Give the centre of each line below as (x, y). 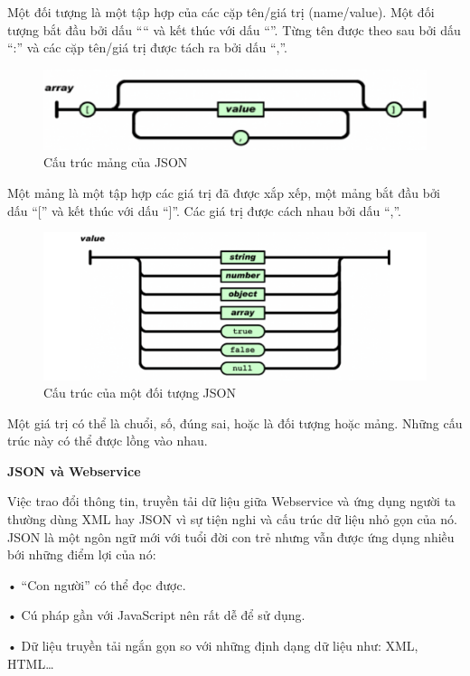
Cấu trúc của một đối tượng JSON (140, 393)
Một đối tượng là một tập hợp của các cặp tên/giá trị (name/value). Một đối (221, 12)
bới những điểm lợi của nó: (82, 554)
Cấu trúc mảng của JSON (116, 162)
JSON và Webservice (74, 470)
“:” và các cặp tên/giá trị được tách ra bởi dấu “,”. (148, 47)
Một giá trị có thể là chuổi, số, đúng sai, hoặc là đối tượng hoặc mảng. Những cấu (235, 422)
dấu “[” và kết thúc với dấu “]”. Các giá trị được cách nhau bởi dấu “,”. (204, 210)
